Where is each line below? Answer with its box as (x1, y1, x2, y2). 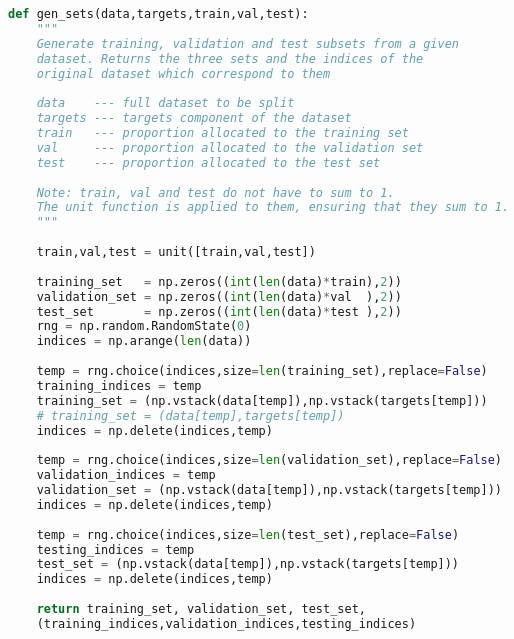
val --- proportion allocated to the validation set (36, 140, 424, 155)
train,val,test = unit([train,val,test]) (36, 245, 316, 259)
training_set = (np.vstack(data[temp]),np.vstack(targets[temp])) (36, 393, 488, 408)
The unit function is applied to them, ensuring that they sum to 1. (36, 200, 510, 215)
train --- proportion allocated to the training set (36, 126, 409, 140)
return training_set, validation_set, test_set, (36, 602, 366, 616)
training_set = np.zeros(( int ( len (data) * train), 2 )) (36, 274, 402, 289)
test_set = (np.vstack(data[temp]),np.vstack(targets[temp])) (36, 557, 460, 572)
